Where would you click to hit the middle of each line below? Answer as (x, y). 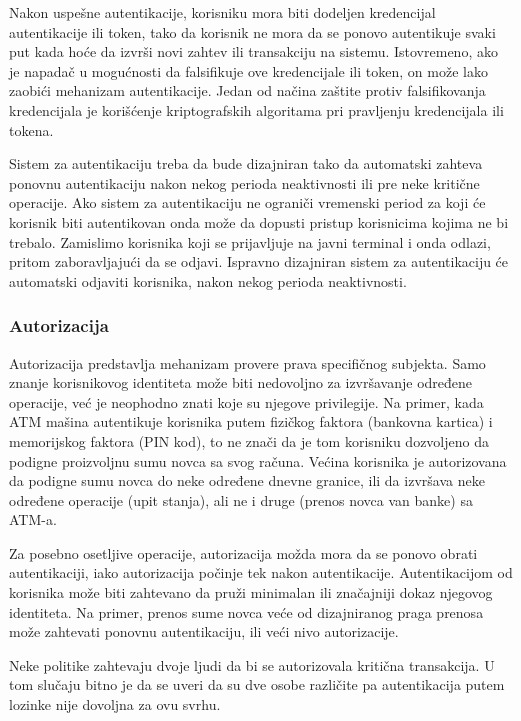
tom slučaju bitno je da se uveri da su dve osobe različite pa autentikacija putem (257, 684)
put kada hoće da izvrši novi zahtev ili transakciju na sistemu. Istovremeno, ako (253, 51)
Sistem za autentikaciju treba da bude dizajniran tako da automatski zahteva (246, 163)
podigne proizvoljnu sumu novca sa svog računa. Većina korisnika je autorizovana (258, 460)
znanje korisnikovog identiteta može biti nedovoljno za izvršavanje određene (241, 382)
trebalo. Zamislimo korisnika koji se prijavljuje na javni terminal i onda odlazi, (250, 241)
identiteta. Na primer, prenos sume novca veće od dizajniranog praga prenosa (246, 611)
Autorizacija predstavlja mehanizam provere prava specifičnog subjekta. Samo (247, 362)
